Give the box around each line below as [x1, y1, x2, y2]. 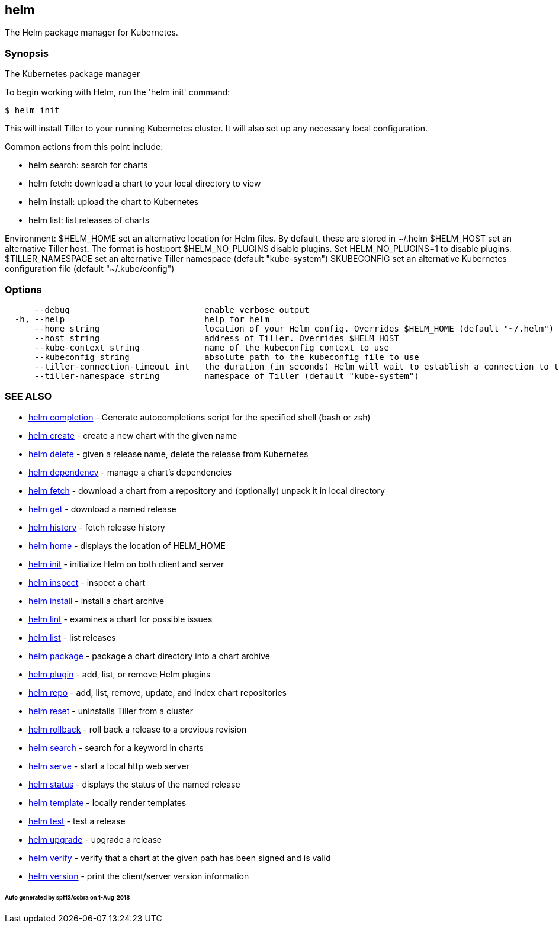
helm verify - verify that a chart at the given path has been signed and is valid [28, 852, 331, 863]
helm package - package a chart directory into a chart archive [28, 650, 270, 661]
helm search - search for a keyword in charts [28, 742, 204, 753]
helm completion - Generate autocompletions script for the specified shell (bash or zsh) [28, 412, 371, 422]
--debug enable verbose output [34, 304, 310, 314]
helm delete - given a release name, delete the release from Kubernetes [28, 448, 309, 459]
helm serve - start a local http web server [28, 760, 189, 771]
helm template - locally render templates [28, 797, 187, 808]
